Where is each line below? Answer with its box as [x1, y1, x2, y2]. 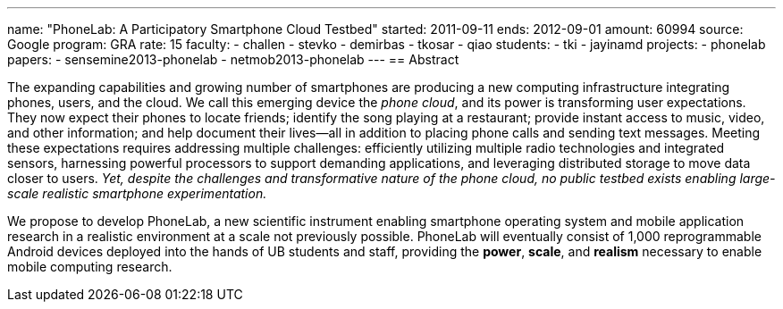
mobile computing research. [7, 259, 173, 274]
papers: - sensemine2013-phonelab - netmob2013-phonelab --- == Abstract [7, 52, 459, 67]
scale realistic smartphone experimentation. [7, 186, 267, 201]
